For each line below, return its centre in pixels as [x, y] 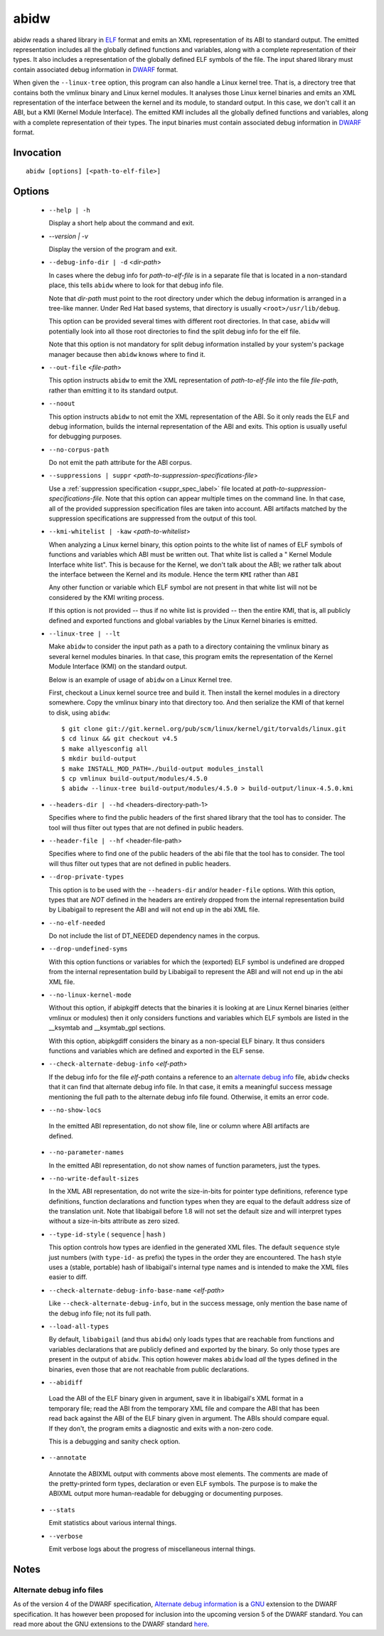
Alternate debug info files [58, 1590]
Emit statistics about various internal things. [113, 1523]
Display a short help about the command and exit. [122, 223]
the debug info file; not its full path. [100, 1313]
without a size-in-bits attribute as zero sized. [114, 1221]
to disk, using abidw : [79, 712]
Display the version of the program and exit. [113, 250]
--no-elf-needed [77, 923]
